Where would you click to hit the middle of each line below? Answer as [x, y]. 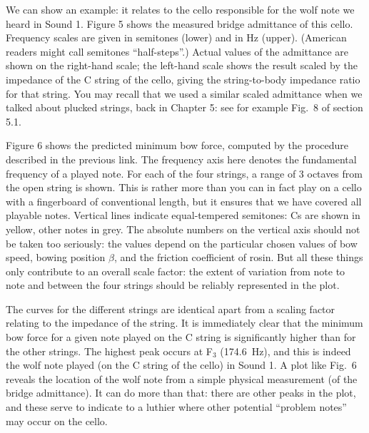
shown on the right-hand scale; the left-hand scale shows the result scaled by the [182, 65]
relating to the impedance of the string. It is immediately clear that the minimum [184, 323]
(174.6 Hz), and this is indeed [285, 351]
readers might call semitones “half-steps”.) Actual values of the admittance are [177, 51]
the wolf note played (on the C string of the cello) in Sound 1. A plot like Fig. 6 [181, 365]
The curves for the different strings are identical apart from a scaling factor [171, 309]
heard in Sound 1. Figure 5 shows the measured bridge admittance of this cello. [180, 23]
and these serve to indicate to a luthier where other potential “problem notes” [176, 407]
